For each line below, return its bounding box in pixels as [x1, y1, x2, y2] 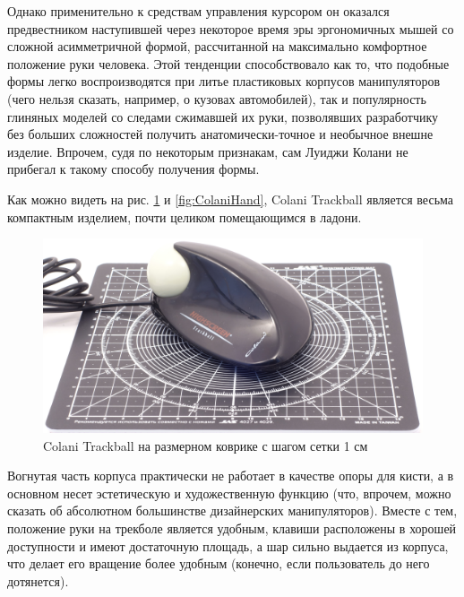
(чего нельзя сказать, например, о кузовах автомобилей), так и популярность [7, 89, 426, 108]
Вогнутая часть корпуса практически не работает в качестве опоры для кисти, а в [7, 466, 454, 485]
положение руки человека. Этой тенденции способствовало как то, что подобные [7, 54, 450, 73]
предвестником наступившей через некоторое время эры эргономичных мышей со [7, 19, 454, 38]
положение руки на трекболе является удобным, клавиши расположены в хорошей [7, 519, 457, 538]
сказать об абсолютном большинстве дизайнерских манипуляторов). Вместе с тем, [7, 501, 458, 520]
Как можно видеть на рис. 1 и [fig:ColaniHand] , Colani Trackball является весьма [7, 189, 454, 208]
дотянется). [7, 571, 69, 590]
